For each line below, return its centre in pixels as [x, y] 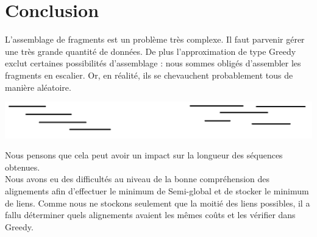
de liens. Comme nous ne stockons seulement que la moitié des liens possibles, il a [158, 203]
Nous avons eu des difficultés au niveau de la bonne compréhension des [137, 179]
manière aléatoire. [38, 87]
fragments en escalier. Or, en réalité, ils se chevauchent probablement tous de [149, 75]
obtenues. [23, 167]
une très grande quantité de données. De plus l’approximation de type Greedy [151, 51]
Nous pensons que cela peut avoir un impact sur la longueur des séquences [144, 155]
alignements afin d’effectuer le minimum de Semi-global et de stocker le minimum [157, 191]
